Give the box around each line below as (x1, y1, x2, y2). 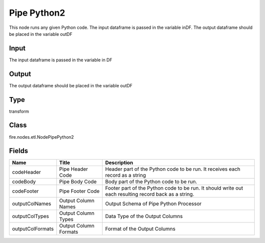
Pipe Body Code (59, 178, 97, 185)
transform (9, 108, 29, 114)
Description (105, 159, 133, 166)
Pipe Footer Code (59, 188, 100, 194)
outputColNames (12, 200, 52, 207)
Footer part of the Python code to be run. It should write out (105, 185, 243, 192)
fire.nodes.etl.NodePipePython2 (9, 134, 74, 140)
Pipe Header (59, 166, 88, 172)
